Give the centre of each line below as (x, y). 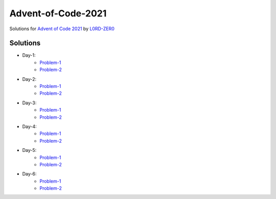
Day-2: (29, 79)
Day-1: (29, 55)
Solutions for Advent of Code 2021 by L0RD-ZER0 (62, 29)
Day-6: (29, 174)
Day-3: (29, 103)
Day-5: (29, 150)
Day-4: (29, 126)
